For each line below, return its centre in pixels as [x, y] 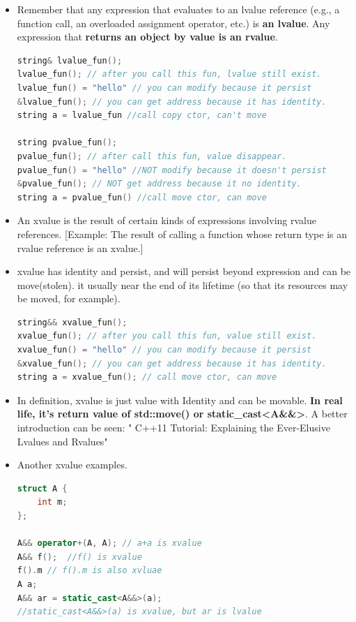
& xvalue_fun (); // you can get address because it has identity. [172, 363]
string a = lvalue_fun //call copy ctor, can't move [142, 116]
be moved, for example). [69, 298]
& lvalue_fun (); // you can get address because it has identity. [172, 102]
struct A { [42, 488]
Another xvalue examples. [72, 465]
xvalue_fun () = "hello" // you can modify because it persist [164, 350]
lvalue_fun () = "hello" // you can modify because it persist [164, 88]
